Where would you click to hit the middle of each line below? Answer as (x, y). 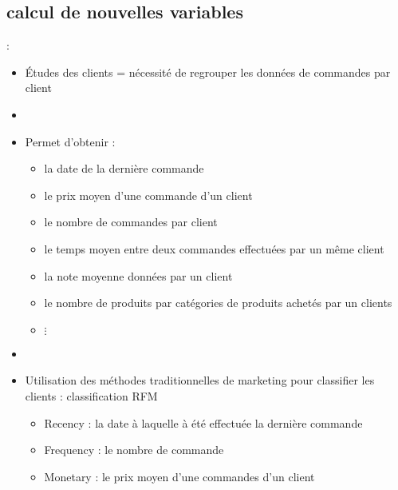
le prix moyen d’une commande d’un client (148, 195)
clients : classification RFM (91, 395)
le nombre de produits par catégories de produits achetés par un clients (218, 303)
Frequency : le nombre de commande (134, 450)
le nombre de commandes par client (131, 222)
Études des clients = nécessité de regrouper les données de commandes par (208, 72)
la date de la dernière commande (124, 168)
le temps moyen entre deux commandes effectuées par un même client (214, 248)
